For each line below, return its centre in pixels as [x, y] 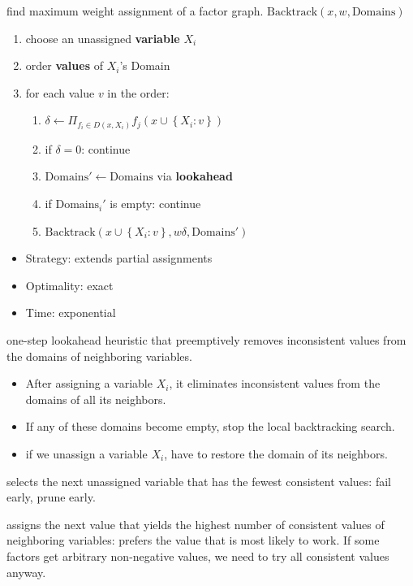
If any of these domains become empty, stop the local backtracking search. [210, 426]
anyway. [26, 572]
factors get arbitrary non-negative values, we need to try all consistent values [198, 556]
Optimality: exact [69, 285]
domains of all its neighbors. [96, 399]
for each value [60, 92]
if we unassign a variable [86, 454]
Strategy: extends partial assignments [119, 258]
